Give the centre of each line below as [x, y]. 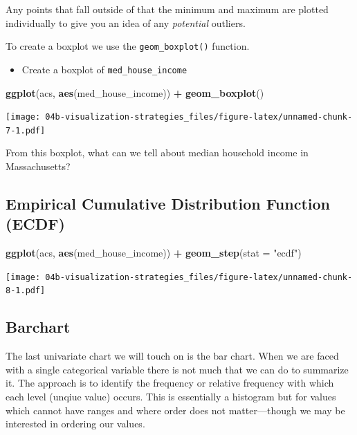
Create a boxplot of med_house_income [104, 69]
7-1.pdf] [26, 130]
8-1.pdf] [26, 291]
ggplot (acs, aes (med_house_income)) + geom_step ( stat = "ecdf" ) [154, 253]
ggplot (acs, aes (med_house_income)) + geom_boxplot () [135, 92]
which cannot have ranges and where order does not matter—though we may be [175, 410]
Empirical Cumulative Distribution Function [168, 203]
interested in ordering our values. [75, 424]
